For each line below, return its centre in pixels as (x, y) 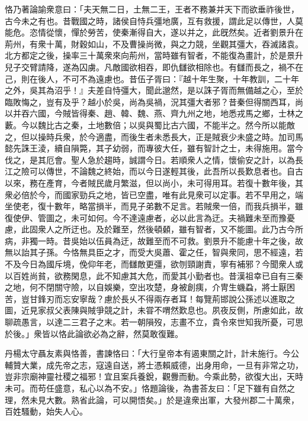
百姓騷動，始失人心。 (46, 411)
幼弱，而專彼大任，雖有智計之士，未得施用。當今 (208, 148)
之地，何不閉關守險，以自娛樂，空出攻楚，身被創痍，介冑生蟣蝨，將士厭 (146, 287)
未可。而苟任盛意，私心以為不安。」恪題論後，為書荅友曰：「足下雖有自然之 (150, 388)
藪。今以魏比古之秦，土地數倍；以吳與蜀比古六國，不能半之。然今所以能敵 (150, 124)
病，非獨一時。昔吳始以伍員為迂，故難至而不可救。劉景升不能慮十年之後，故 (154, 240)
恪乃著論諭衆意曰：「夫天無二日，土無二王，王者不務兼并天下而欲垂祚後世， (152, 9)
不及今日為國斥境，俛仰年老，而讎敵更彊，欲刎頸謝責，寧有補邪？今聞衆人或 (154, 264)
